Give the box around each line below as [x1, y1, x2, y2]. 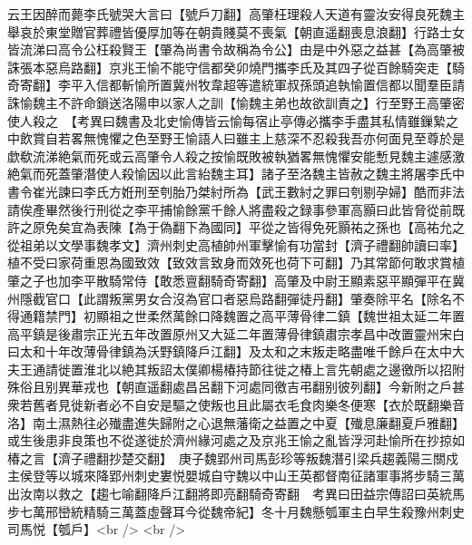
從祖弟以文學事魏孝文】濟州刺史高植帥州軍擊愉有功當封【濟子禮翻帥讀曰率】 [7, 235, 465, 254]
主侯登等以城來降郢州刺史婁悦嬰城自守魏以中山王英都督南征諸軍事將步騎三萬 [7, 466, 465, 485]
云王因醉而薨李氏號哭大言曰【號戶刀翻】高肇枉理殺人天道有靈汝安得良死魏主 [7, 5, 465, 23]
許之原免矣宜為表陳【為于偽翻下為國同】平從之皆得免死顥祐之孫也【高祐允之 [7, 218, 465, 237]
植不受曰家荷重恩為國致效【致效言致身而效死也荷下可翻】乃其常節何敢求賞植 [7, 253, 465, 272]
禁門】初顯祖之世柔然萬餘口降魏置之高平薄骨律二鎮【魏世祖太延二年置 [44, 307, 465, 326]
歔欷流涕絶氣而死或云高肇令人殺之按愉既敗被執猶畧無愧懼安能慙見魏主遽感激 [7, 146, 465, 165]
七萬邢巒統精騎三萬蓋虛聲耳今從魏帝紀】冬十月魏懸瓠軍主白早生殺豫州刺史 [19, 501, 465, 521]
